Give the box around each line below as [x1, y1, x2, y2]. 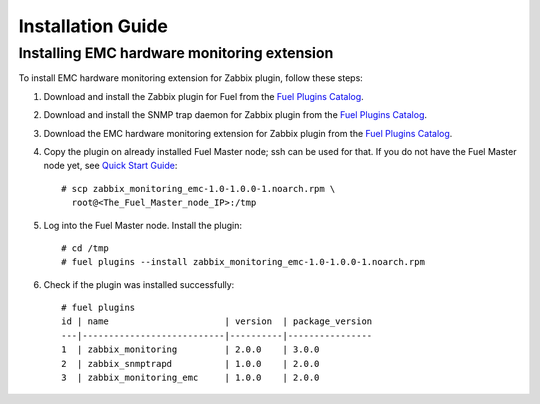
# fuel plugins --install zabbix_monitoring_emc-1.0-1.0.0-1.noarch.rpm [61, 256, 425, 268]
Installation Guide [18, 15, 169, 37]
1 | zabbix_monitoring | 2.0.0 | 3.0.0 [61, 344, 320, 355]
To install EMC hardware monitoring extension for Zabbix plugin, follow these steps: [18, 72, 364, 84]
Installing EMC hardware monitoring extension [18, 44, 334, 62]
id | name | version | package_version [61, 316, 373, 327]
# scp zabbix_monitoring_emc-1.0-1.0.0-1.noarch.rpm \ [61, 183, 336, 194]
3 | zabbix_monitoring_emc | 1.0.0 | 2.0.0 [61, 372, 320, 384]
